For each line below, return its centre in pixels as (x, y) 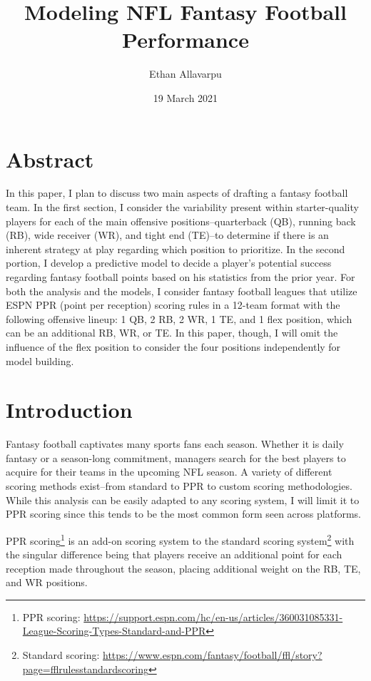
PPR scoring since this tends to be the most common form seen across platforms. (183, 514)
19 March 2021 (185, 97)
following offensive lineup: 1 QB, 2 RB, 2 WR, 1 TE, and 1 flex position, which (179, 318)
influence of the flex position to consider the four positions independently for (173, 346)
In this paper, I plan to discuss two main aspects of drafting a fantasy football (177, 193)
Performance (185, 40)
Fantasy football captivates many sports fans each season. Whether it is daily (175, 444)
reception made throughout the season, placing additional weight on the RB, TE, (183, 568)
